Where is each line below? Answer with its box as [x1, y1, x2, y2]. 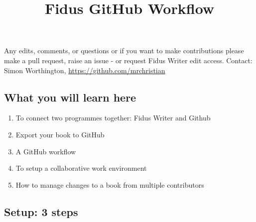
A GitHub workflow [15, 146, 76, 156]
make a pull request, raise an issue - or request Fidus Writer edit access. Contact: [4, 55, 253, 65]
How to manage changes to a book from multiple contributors [15, 179, 204, 190]
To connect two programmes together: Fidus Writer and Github [15, 112, 211, 123]
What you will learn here [4, 89, 136, 105]
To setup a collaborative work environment [15, 163, 147, 173]
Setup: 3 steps [4, 204, 78, 219]
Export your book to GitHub [15, 129, 105, 139]
